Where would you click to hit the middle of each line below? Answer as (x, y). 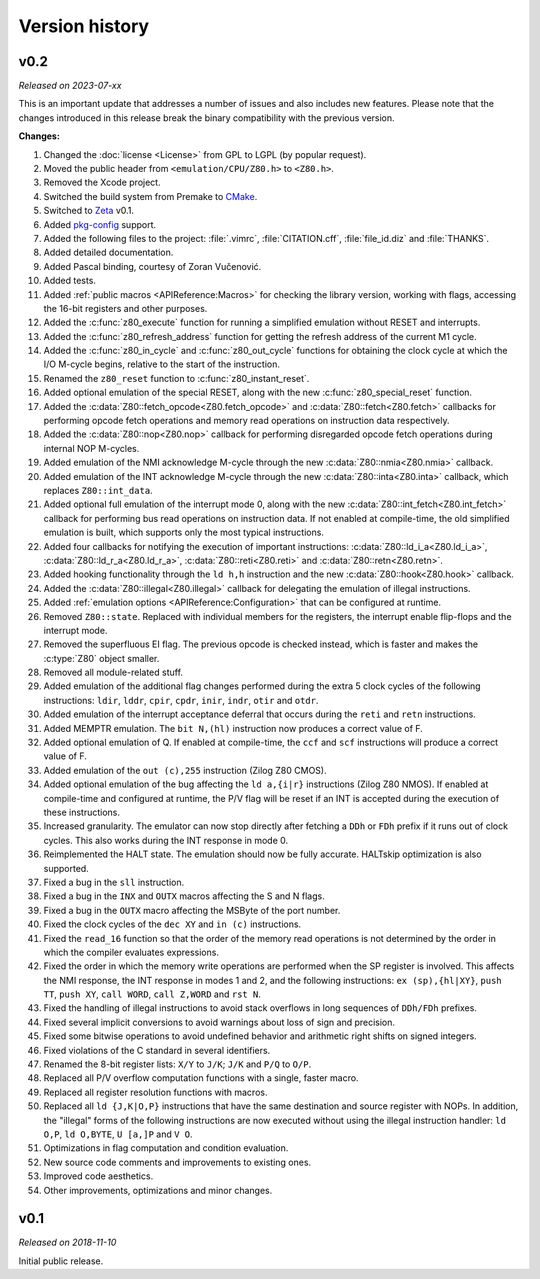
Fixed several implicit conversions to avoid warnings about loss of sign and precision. (219, 1022)
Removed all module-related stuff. (113, 672)
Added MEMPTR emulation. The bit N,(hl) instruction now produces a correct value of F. (233, 728)
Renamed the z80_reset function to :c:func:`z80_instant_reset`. (176, 378)
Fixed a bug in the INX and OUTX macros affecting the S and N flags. (184, 896)
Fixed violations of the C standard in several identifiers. (157, 1050)
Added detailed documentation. (108, 252)
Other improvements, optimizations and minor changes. (158, 1190)
